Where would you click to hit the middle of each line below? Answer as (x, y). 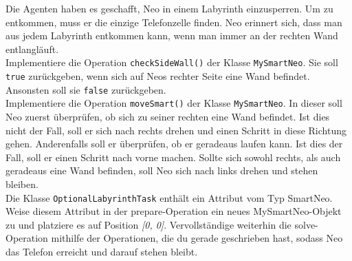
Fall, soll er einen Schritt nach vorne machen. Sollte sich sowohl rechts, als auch (173, 157)
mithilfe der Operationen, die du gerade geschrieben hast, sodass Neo (197, 238)
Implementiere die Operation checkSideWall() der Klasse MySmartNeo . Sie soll (172, 62)
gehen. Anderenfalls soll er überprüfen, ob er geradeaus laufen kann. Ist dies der (174, 144)
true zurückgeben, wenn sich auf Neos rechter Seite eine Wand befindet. (158, 76)
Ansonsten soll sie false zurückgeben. (86, 89)
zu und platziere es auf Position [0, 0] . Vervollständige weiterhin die (148, 224)
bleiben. (22, 184)
